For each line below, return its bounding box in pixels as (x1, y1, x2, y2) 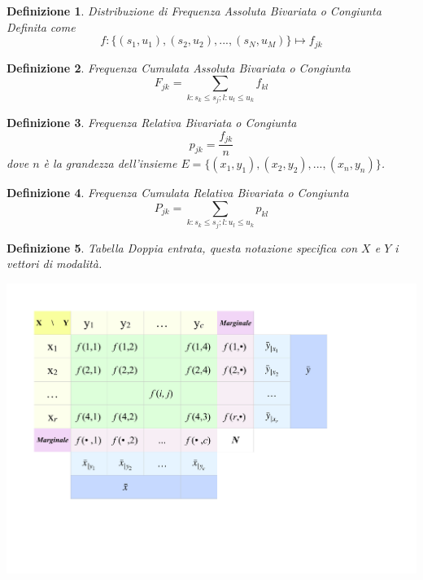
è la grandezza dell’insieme (43, 155, 177, 172)
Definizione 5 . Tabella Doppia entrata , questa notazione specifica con (7, 239, 358, 256)
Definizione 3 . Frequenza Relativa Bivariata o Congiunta (7, 114, 297, 131)
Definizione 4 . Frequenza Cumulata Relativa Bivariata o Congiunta (7, 184, 349, 201)
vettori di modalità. (7, 255, 102, 272)
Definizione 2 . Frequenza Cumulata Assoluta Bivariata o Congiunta (7, 59, 351, 76)
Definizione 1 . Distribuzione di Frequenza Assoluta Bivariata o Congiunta (7, 2, 382, 19)
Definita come (7, 18, 76, 35)
